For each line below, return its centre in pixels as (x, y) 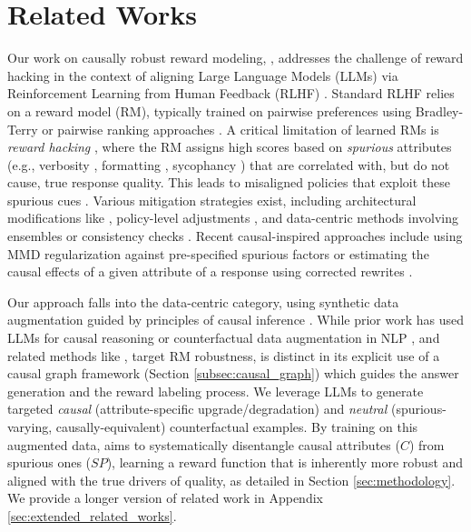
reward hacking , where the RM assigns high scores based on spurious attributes (230, 147)
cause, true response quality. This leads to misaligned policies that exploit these (229, 182)
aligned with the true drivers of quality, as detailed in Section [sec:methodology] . (231, 480)
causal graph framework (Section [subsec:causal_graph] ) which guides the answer (233, 373)
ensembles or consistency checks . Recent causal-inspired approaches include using (235, 236)
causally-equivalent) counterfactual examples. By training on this (237, 427)
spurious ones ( (49, 462)
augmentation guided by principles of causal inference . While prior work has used (235, 320)
